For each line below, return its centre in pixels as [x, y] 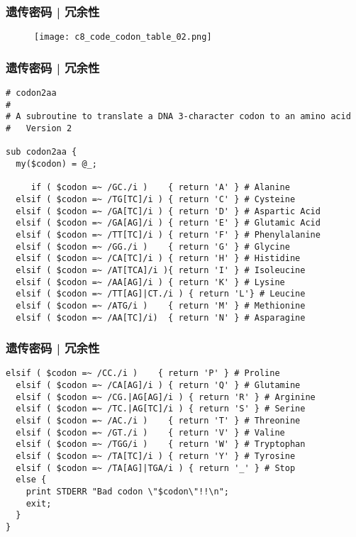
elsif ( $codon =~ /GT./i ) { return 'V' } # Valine [150, 432]
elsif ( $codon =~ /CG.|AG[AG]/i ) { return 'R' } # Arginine [166, 397]
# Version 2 [39, 129]
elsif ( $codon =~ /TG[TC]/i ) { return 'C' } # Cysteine [156, 199]
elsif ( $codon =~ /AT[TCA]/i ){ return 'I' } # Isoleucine [161, 270]
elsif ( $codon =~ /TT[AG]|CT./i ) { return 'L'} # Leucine [161, 294]
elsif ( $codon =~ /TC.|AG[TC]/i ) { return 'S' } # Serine [161, 409]
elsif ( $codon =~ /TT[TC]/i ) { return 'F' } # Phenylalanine [168, 234]
